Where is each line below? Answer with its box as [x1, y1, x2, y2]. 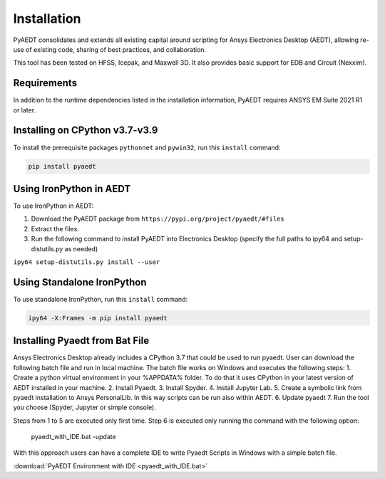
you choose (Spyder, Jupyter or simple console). [13, 403, 156, 412]
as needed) [64, 244, 98, 253]
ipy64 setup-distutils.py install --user [13, 258, 160, 266]
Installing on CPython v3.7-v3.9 [13, 125, 158, 137]
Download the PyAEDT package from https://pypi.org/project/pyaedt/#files [31, 214, 284, 223]
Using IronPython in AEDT [13, 182, 131, 195]
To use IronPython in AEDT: [13, 201, 94, 210]
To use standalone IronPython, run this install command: [13, 295, 188, 303]
